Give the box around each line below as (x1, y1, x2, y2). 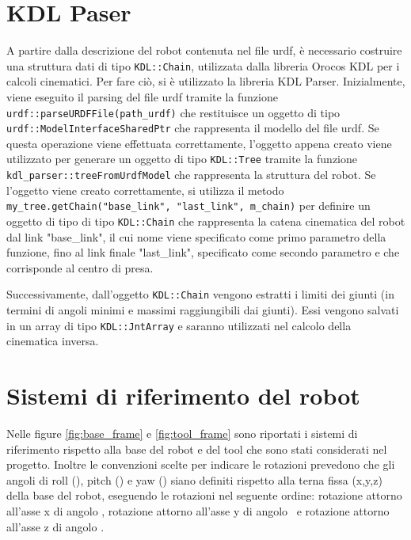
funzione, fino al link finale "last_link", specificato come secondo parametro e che (6, 244, 400, 260)
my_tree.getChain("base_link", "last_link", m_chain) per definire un (6, 197, 371, 214)
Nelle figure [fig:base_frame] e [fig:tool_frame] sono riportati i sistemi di (6, 425, 358, 442)
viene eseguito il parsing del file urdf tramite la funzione (6, 88, 278, 105)
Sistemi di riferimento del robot (6, 379, 360, 412)
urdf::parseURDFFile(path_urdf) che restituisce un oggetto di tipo (6, 104, 341, 120)
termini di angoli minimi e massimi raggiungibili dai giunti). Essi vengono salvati (6, 302, 399, 318)
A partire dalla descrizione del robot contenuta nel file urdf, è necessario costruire (6, 42, 402, 59)
